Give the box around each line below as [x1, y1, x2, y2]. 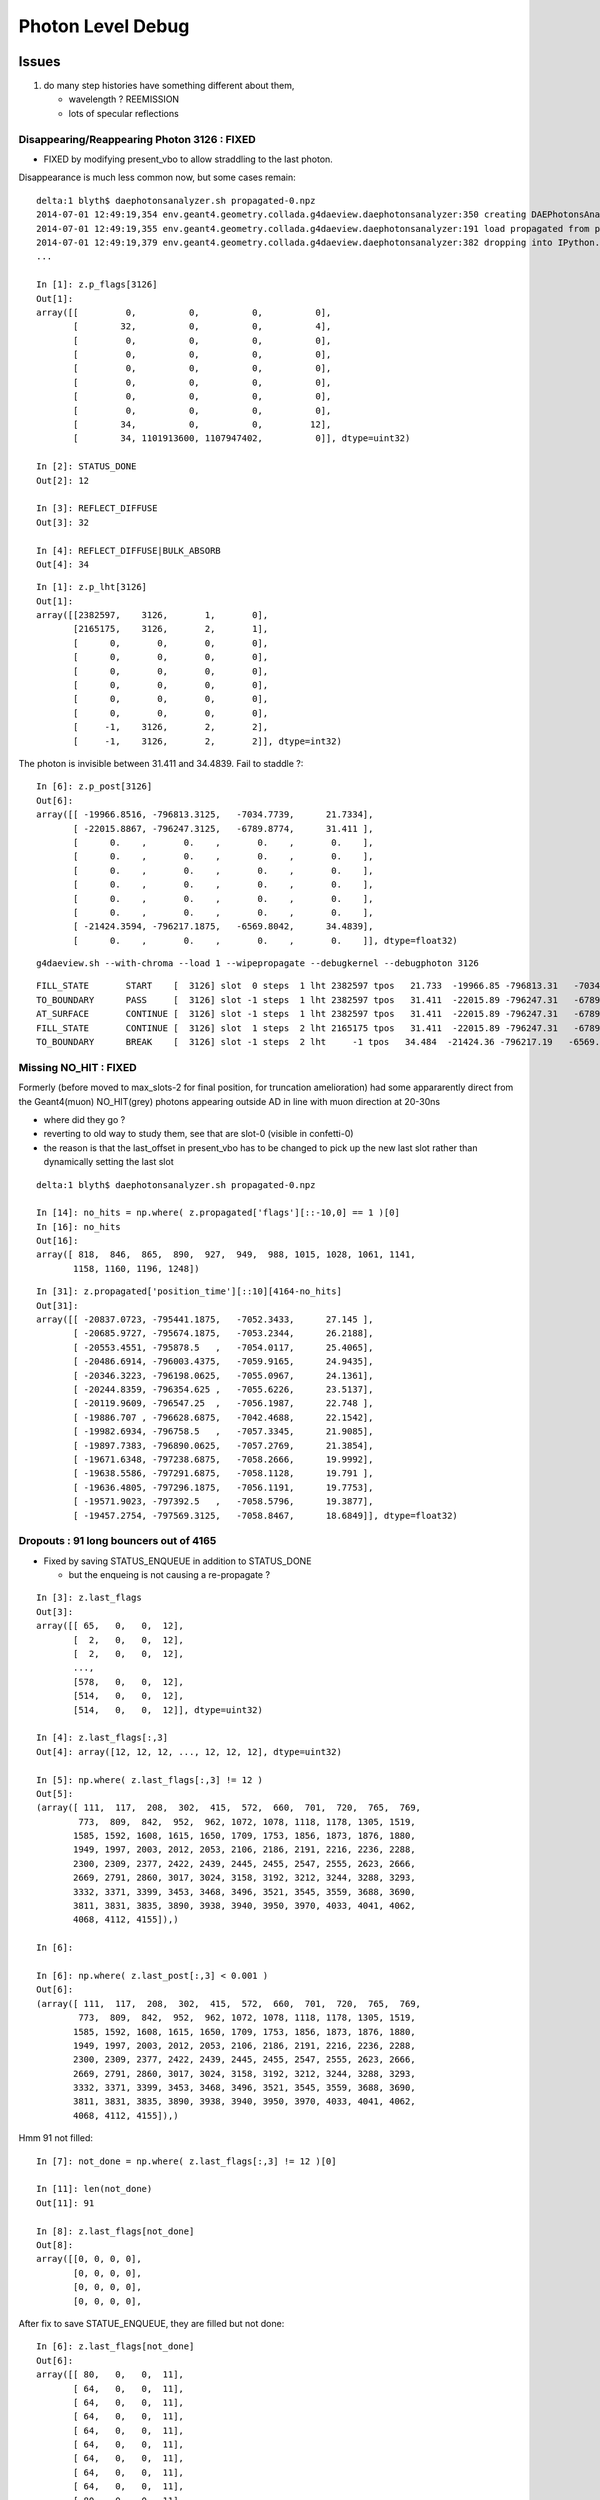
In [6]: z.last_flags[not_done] [36, 2341, 195, 2352]
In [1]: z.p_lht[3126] [36, 581, 148, 593]
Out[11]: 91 [36, 2197, 95, 2209]
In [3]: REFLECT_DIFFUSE [36, 503, 158, 514]
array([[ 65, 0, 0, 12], [36, 1620, 185, 1632]
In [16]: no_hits [36, 1221, 121, 1232]
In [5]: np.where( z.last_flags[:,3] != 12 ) [36, 1774, 264, 1785]
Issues [18, 53, 61, 70]
